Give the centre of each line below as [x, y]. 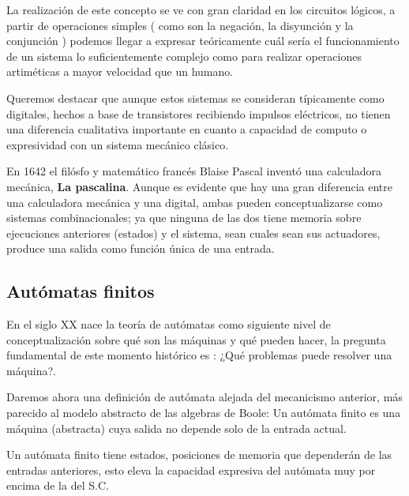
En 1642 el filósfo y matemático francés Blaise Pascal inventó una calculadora [194, 171]
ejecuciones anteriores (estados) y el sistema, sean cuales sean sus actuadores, [193, 233]
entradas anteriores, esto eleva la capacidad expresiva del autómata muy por [191, 470]
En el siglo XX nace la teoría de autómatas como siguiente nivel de [169, 324]
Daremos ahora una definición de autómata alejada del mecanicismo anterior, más [204, 397]
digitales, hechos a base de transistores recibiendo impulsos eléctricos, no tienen [199, 113]
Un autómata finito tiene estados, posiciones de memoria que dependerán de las [199, 455]
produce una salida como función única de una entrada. [141, 248]
